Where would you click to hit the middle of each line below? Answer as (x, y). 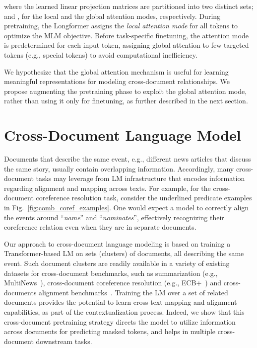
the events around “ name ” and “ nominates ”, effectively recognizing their (114, 217)
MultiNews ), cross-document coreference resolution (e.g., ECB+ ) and (113, 283)
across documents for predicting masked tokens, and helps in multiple (110, 331)
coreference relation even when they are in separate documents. (100, 227)
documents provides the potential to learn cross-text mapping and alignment (121, 302)
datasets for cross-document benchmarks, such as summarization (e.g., (111, 273)
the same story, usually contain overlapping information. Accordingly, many (119, 168)
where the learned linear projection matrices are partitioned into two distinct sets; (129, 6)
